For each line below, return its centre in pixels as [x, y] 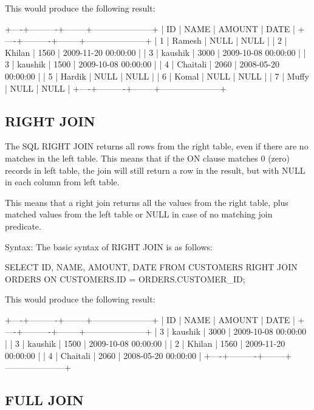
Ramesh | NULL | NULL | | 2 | [230, 40]
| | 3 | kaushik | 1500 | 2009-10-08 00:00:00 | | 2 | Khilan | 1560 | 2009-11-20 [145, 343]
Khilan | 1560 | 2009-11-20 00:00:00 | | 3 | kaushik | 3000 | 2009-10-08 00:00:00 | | [155, 52]
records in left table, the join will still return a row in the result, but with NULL [155, 170]
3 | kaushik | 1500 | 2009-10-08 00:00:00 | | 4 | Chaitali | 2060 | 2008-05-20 [142, 64]
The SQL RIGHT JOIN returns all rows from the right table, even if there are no [157, 146]
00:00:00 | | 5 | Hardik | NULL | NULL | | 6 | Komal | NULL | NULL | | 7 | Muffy [157, 76]
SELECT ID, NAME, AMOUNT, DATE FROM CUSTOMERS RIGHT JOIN [151, 267]
